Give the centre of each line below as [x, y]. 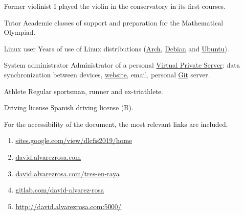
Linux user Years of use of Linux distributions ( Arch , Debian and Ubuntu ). [117, 48]
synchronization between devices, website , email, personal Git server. [107, 74]
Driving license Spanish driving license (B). [69, 107]
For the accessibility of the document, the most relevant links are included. [116, 124]
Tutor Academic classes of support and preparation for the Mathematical [114, 22]
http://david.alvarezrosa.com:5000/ [68, 206]
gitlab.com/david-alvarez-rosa [60, 190]
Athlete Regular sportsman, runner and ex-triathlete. [84, 91]
